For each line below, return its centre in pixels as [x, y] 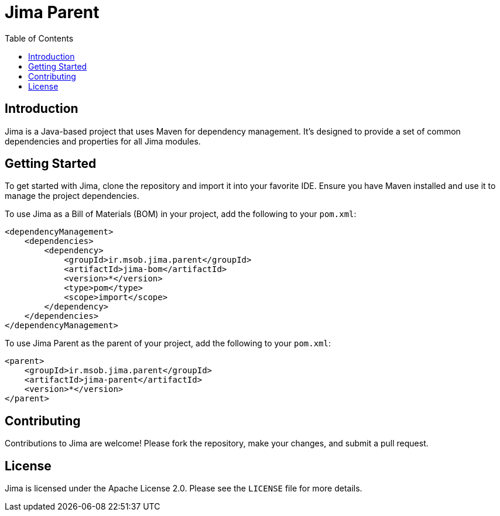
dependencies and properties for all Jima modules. [103, 141]
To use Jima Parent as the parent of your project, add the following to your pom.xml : [168, 343]
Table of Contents [39, 38]
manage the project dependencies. [72, 196]
